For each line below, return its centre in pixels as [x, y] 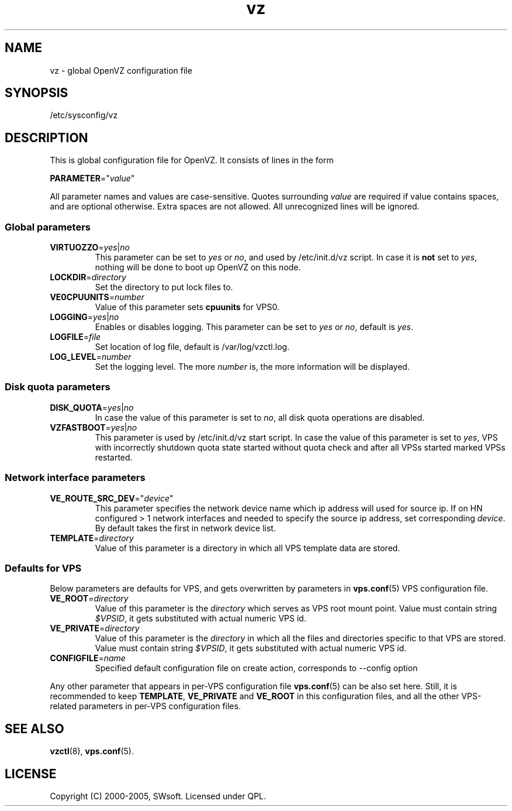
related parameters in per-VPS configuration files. [145, 706]
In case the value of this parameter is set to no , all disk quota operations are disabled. [260, 417]
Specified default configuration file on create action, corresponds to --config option [256, 668]
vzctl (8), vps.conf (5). [92, 751]
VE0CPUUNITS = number [97, 297]
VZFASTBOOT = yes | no [94, 427]
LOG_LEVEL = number [91, 357]
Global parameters [48, 227]
